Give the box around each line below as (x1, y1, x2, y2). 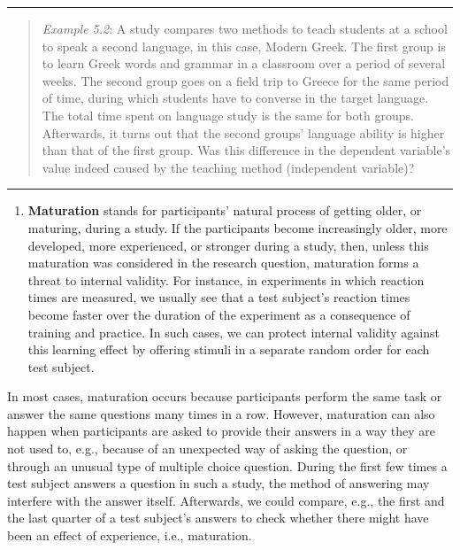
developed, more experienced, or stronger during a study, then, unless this (27, 236, 429, 254)
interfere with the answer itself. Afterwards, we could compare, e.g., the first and (7, 491, 445, 509)
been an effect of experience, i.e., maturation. (7, 526, 252, 545)
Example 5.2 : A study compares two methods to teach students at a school (42, 19, 448, 37)
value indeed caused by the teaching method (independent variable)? (42, 158, 415, 176)
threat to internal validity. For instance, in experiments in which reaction (27, 270, 425, 289)
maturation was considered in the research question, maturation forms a (27, 253, 419, 272)
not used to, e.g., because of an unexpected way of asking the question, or (7, 439, 408, 458)
